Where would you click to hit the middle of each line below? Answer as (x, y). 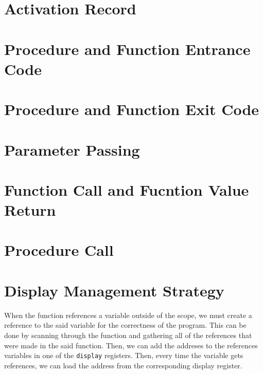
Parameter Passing (72, 149)
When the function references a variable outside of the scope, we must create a (128, 315)
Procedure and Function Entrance (127, 49)
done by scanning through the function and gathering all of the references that (128, 335)
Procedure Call (59, 250)
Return (30, 210)
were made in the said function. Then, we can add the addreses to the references (131, 345)
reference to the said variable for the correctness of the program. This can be (125, 325)
